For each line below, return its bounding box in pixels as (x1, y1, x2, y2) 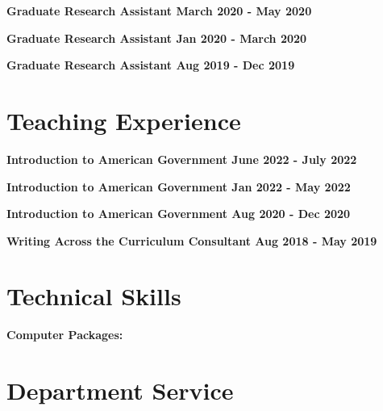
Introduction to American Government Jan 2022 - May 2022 (6, 178, 351, 195)
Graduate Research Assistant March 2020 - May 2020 (6, 2, 312, 19)
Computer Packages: (6, 326, 123, 343)
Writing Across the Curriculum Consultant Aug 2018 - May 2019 (6, 232, 377, 249)
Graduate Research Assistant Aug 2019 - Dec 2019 (6, 57, 295, 73)
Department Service (6, 374, 234, 407)
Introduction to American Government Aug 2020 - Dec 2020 (6, 205, 351, 222)
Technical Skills (6, 279, 181, 312)
